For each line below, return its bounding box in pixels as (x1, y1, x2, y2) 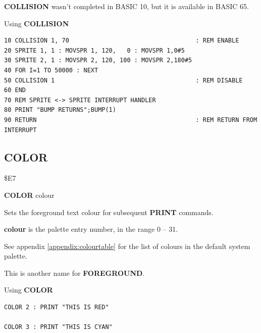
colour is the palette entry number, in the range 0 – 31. (4, 224, 178, 234)
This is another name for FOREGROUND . (4, 267, 145, 278)
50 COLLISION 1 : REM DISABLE (4, 76, 243, 84)
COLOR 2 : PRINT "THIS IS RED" (4, 304, 109, 311)
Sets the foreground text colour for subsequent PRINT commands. (4, 206, 214, 217)
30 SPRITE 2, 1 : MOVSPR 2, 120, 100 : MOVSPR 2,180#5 (4, 57, 192, 64)
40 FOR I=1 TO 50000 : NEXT (4, 66, 98, 74)
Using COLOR (4, 284, 53, 295)
